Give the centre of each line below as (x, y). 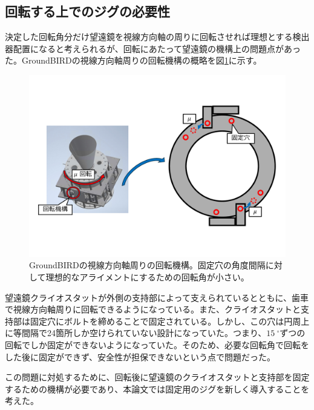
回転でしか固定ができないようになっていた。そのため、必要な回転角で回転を (157, 344)
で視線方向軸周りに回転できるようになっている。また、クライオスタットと (153, 309)
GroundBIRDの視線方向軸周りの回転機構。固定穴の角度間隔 (147, 265)
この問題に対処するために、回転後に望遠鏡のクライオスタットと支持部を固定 (157, 377)
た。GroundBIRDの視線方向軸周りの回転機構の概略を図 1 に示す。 (133, 60)
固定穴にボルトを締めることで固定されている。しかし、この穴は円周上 (170, 321)
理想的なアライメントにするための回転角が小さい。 (147, 276)
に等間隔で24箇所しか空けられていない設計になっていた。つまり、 (136, 333)
